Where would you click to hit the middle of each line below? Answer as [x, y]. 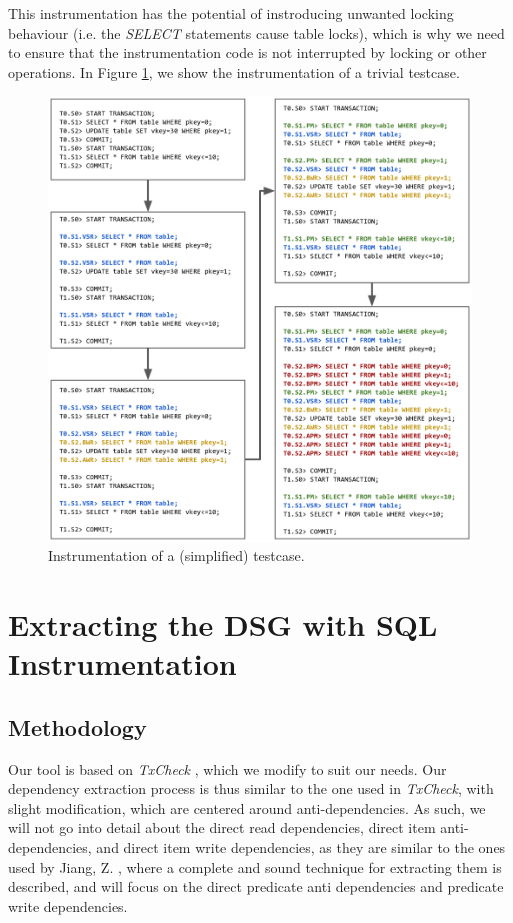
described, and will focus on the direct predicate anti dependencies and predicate [256, 886]
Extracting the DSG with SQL [223, 624]
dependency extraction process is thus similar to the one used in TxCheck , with [251, 788]
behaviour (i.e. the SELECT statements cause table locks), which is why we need [256, 32]
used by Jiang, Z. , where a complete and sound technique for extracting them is [255, 866]
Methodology [77, 726]
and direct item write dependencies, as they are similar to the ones [301, 847]
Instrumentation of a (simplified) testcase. [176, 555]
